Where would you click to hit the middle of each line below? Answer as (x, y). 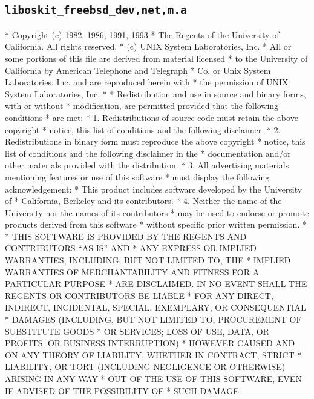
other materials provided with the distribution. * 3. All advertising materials (147, 165)
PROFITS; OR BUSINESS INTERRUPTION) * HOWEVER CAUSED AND (150, 343)
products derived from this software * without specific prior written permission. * (156, 224)
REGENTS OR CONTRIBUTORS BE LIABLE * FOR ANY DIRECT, (139, 295)
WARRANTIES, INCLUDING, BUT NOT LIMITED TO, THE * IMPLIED (148, 260)
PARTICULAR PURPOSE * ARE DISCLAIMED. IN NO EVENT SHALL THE (156, 284)
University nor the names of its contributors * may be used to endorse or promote (157, 212)
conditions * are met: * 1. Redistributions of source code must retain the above (152, 117)
